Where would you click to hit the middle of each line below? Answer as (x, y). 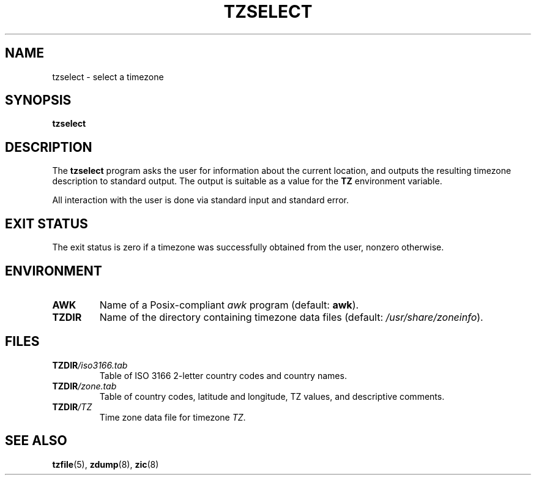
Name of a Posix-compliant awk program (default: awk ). (229, 305)
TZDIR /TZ (72, 407)
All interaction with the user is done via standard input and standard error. (200, 200)
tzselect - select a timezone (108, 77)
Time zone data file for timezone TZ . (173, 417)
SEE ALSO (36, 441)
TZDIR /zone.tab (84, 386)
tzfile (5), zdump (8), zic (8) (106, 464)
